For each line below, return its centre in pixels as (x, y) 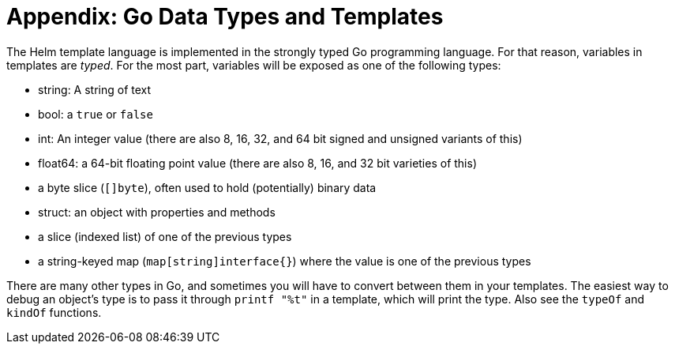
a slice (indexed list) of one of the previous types (165, 236)
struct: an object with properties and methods (157, 212)
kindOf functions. (54, 312)
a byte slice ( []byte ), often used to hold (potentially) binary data (207, 187)
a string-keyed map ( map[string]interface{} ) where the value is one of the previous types (285, 261)
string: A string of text (95, 89)
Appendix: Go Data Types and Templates (225, 17)
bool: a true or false (96, 114)
